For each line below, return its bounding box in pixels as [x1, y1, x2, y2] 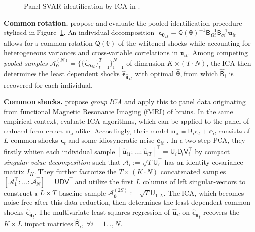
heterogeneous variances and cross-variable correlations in [4, 47, 178, 58]
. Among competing [188, 47, 248, 58]
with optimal [135, 68, 174, 78]
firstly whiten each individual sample [4, 146, 115, 156]
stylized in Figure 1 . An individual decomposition [4, 27, 155, 37]
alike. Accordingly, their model [76, 125, 169, 135]
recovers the [203, 206, 239, 217]
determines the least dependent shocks [4, 68, 120, 78]
